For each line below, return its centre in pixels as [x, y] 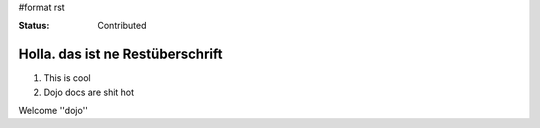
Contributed [122, 26]
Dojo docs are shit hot [89, 92]
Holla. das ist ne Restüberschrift [120, 54]
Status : [34, 26]
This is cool [67, 78]
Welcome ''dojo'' [53, 111]
